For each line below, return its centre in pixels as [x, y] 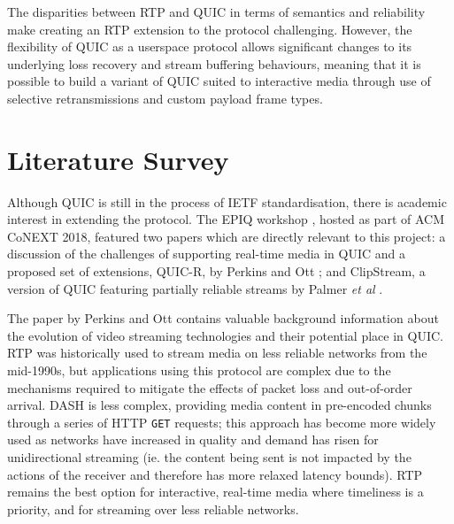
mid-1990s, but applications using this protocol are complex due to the [199, 370]
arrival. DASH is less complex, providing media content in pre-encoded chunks [219, 405]
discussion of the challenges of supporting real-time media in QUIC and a [207, 254]
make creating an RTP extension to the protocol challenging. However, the [210, 29]
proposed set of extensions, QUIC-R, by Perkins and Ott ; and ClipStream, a [216, 271]
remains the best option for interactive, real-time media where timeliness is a [215, 492]
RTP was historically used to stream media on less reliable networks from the [217, 353]
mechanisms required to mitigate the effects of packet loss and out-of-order [210, 387]
